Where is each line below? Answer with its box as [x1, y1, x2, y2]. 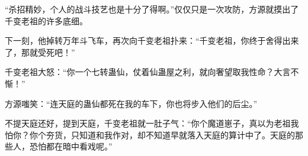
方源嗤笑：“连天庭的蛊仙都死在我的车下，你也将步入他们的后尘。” [5, 97, 258, 109]
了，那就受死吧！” [5, 45, 75, 58]
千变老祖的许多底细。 [5, 14, 88, 27]
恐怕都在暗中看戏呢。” [29, 140, 113, 152]
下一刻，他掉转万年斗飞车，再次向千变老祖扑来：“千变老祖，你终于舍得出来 [5, 34, 299, 47]
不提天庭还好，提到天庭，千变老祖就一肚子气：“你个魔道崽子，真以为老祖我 [5, 117, 299, 129]
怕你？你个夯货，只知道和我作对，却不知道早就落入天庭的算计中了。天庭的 [5, 128, 295, 141]
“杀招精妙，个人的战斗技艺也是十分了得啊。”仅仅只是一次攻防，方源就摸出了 [5, 3, 299, 15]
